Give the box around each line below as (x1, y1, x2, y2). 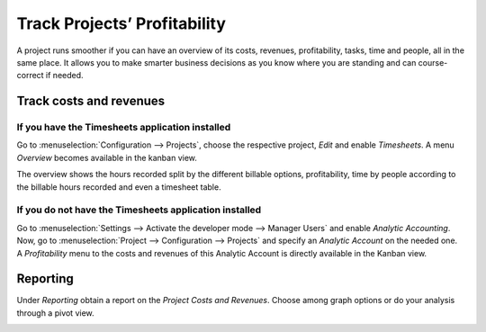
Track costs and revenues (16, 94, 166, 109)
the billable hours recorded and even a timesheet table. (16, 181, 221, 193)
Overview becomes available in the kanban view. (16, 152, 198, 163)
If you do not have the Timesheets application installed (16, 203, 262, 216)
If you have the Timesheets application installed (16, 121, 231, 134)
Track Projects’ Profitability (16, 13, 227, 33)
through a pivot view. (16, 307, 94, 319)
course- (418, 57, 448, 67)
